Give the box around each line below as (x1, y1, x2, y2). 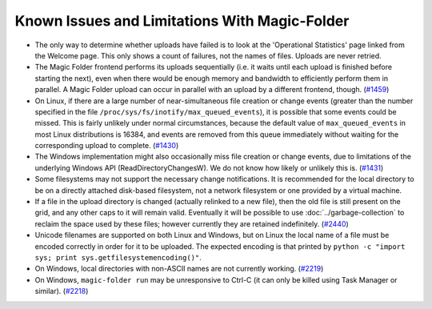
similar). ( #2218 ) (34, 287, 89, 296)
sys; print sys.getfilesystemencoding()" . (34, 252, 202, 262)
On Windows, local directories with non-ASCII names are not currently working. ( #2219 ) (34, 264, 324, 274)
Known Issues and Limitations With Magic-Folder (14, 12, 350, 30)
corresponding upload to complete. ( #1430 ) (34, 141, 179, 150)
